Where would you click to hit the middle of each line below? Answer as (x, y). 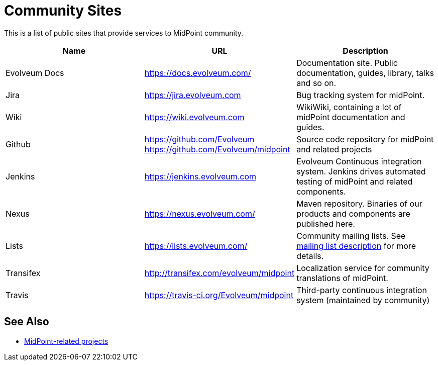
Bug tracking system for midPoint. (361, 95)
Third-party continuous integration (362, 290)
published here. (326, 223)
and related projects (334, 149)
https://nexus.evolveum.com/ (200, 213)
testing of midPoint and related (355, 181)
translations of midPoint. (342, 278)
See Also (27, 322)
